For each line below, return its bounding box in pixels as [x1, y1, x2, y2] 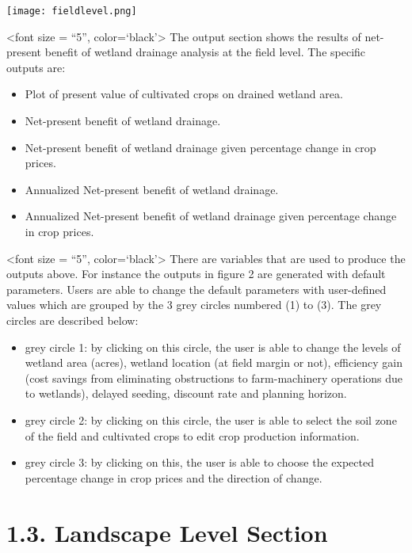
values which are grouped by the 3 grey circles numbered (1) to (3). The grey [6, 296, 382, 313]
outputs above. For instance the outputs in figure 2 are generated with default [6, 265, 386, 282]
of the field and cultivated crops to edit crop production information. [25, 427, 360, 444]
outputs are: [6, 59, 66, 75]
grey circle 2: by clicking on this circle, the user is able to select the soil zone [25, 411, 397, 428]
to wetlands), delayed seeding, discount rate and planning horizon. [25, 385, 347, 402]
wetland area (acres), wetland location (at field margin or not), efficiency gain [25, 354, 403, 371]
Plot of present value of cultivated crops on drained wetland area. [25, 86, 343, 102]
